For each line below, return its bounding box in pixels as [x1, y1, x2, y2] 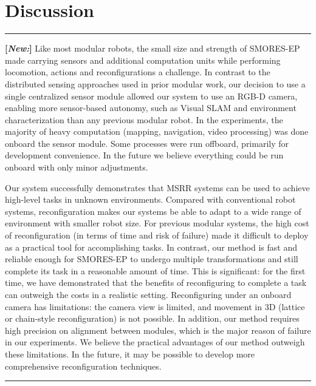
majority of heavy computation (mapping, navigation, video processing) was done [5, 125, 309, 138]
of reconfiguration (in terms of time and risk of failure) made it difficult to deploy [5, 229, 309, 242]
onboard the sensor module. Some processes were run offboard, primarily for [5, 137, 289, 149]
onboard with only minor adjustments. [5, 161, 148, 174]
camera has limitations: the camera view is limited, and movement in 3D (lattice [5, 300, 305, 313]
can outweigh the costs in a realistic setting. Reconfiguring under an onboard [5, 288, 292, 300]
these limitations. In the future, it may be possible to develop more [5, 347, 255, 360]
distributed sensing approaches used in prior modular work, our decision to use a [5, 77, 306, 90]
